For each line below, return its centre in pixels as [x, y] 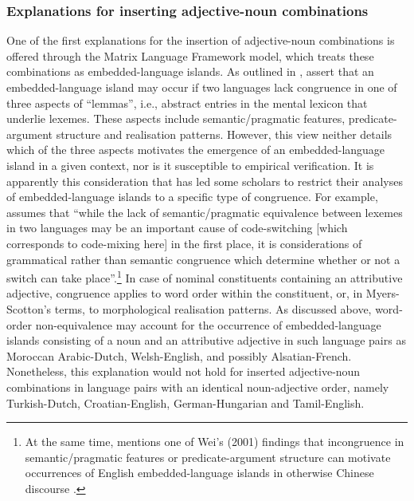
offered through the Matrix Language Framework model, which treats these [190, 55]
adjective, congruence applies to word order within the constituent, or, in [185, 293]
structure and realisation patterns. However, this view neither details [224, 134]
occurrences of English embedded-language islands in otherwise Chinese [199, 473]
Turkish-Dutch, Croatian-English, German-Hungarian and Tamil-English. [186, 402]
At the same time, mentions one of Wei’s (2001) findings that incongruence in [215, 442]
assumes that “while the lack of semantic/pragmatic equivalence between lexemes [205, 212]
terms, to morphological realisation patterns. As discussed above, [213, 308]
